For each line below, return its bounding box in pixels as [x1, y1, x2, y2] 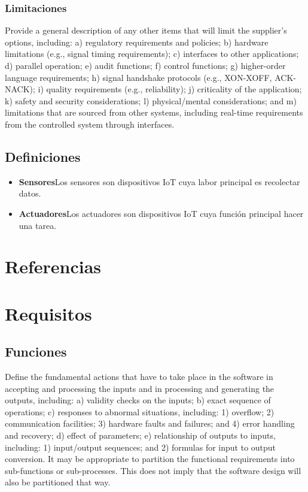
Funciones [5, 342, 67, 361]
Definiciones [5, 147, 81, 165]
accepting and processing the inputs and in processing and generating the [5, 382, 275, 394]
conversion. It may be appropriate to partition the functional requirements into [5, 452, 295, 465]
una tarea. [19, 219, 57, 231]
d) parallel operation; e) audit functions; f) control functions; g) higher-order [5, 59, 286, 71]
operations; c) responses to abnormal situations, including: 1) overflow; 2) [5, 405, 275, 418]
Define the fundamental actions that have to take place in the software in [5, 370, 273, 383]
